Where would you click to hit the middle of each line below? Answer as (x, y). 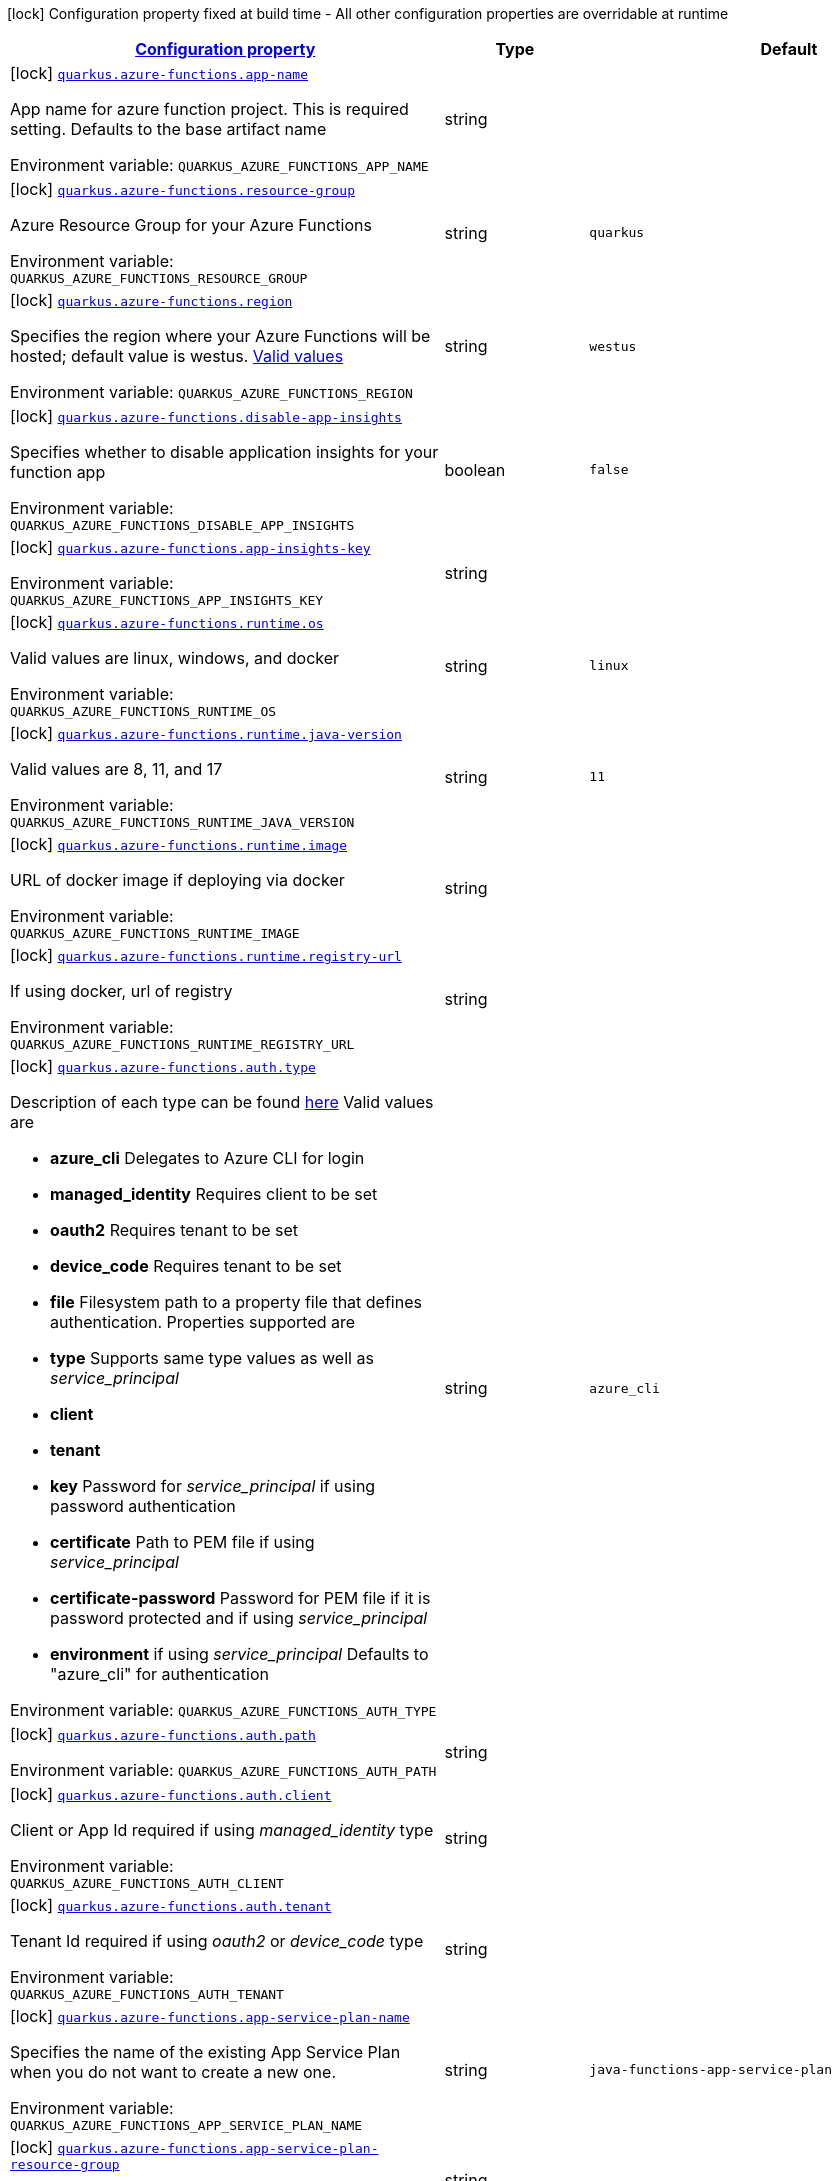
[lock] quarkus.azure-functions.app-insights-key (190, 547)
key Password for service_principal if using (213, 1486)
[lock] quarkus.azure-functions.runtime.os (167, 622)
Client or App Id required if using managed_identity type (222, 1830)
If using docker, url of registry (121, 991)
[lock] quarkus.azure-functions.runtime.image (179, 844)
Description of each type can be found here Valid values (222, 1102)
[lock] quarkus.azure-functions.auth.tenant (171, 1905)
